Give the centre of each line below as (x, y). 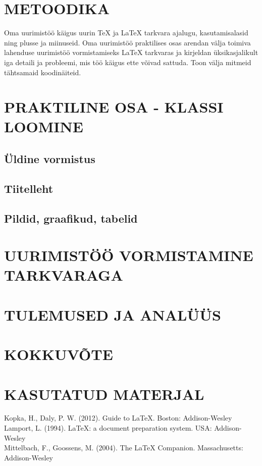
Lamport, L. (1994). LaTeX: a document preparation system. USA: (108, 428)
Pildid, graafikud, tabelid (71, 218)
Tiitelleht (29, 188)
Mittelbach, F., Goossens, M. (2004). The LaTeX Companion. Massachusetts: (124, 448)
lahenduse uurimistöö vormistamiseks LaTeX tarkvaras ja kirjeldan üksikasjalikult (131, 52)
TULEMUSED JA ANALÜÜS (113, 314)
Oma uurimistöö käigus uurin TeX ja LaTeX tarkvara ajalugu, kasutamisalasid (126, 33)
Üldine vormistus (50, 159)
